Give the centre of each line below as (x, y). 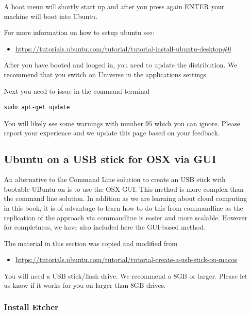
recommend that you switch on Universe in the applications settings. (106, 74)
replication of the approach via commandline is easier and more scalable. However (126, 217)
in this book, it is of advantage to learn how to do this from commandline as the (124, 207)
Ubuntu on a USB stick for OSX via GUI (110, 159)
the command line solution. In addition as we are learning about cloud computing (125, 198)
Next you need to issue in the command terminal (77, 91)
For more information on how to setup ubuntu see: (79, 32)
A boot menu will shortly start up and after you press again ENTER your (114, 6)
